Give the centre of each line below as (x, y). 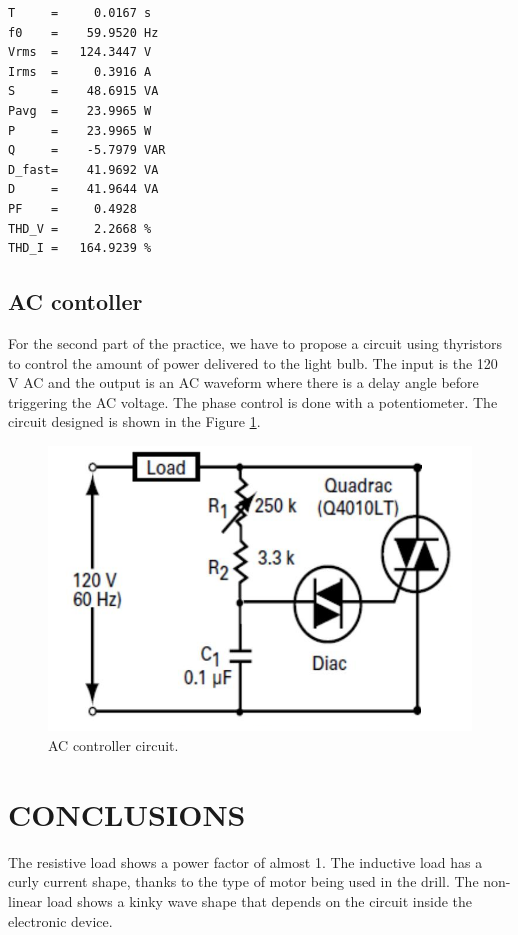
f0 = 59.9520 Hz (83, 32)
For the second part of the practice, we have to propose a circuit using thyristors (255, 342)
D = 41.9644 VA (83, 189)
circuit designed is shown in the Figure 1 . (134, 421)
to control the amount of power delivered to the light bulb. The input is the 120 (253, 362)
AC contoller (75, 301)
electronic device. (60, 920)
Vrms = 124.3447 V (80, 52)
